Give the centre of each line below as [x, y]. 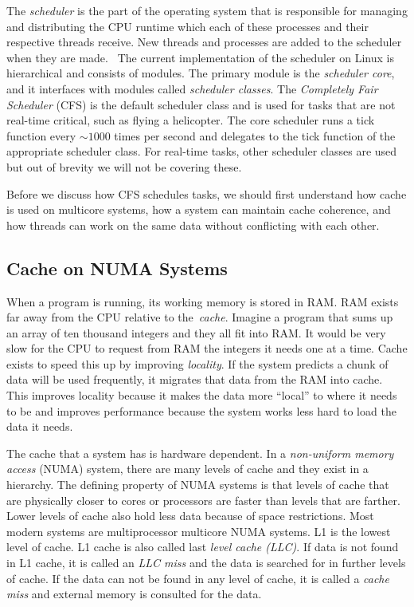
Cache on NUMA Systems [117, 268]
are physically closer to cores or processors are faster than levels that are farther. [203, 500]
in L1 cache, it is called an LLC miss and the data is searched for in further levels [206, 563]
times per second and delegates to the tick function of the [255, 135]
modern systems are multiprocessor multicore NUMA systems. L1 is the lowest [199, 531]
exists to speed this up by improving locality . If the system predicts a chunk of [197, 363]
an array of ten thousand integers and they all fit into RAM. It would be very [196, 332]
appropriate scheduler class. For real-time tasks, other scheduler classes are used [202, 151]
